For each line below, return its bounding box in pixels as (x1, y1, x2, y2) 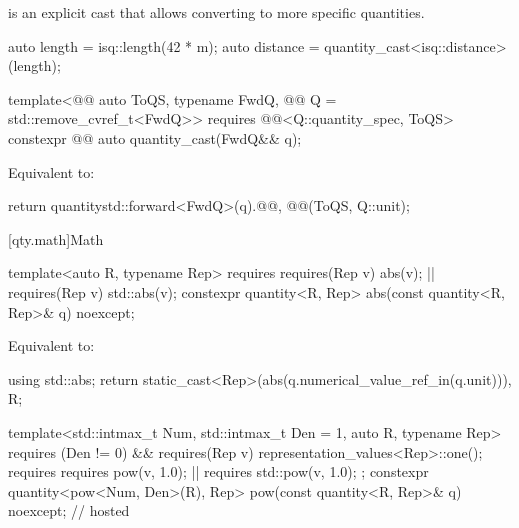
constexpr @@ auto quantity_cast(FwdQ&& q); (8, 127, 302, 148)
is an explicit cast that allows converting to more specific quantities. (8, 2, 425, 22)
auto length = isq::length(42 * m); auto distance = (8, 35, 320, 56)
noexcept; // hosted (8, 500, 130, 521)
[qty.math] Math (8, 228, 104, 249)
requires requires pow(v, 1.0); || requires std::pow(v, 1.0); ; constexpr (8, 461, 429, 482)
